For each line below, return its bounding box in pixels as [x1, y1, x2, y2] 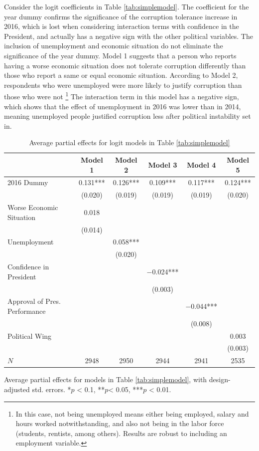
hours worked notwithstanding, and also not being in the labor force [15, 418, 224, 429]
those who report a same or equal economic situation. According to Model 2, [4, 70, 238, 80]
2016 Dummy [7, 177, 48, 188]
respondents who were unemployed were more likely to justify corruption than [4, 79, 242, 90]
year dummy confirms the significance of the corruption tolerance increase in [4, 11, 238, 21]
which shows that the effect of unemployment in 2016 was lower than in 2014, [4, 101, 241, 111]
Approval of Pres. [7, 296, 61, 306]
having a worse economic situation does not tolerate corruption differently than [4, 60, 246, 70]
